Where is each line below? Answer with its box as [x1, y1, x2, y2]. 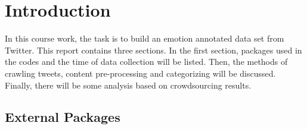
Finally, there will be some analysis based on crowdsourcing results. [5, 78, 252, 91]
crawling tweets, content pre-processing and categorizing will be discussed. [5, 67, 276, 79]
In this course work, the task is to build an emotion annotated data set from [5, 32, 284, 45]
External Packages [5, 108, 120, 126]
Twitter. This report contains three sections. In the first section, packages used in [5, 43, 302, 56]
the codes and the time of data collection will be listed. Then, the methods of [5, 55, 288, 68]
